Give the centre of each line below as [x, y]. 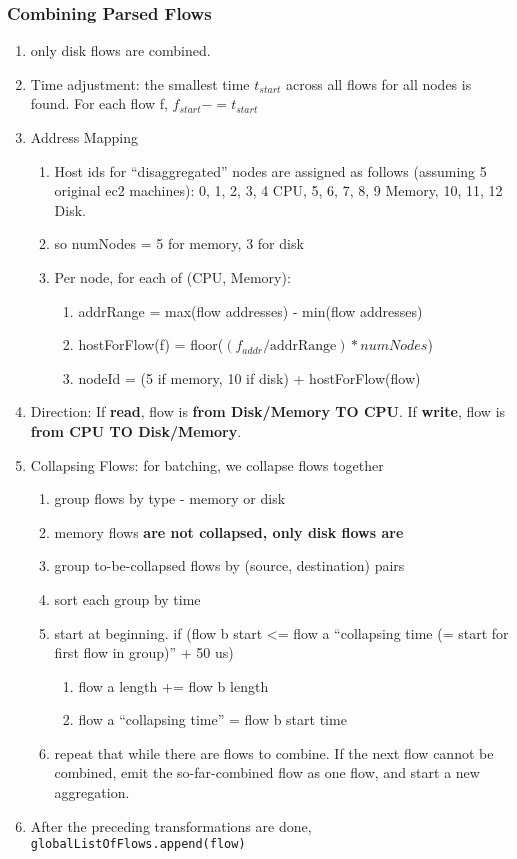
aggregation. [92, 792]
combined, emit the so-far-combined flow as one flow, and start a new [267, 772]
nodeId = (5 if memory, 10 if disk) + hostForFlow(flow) [249, 377]
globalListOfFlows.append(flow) [138, 844]
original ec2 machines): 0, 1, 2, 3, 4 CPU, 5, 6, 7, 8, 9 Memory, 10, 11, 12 [278, 190]
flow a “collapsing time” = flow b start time [212, 719]
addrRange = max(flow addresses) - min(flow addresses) [250, 310]
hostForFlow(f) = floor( [151, 344]
